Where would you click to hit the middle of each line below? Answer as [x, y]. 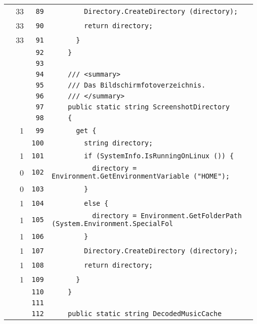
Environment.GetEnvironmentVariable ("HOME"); [141, 176]
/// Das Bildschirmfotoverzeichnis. [137, 85]
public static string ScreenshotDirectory [149, 107]
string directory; [119, 143]
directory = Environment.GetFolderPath [167, 216]
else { [96, 203]
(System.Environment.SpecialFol [112, 224]
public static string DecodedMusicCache [145, 314]
